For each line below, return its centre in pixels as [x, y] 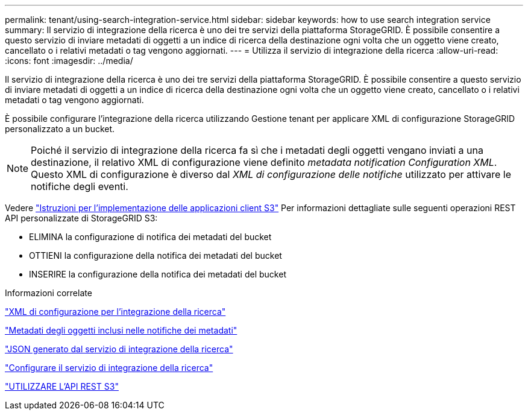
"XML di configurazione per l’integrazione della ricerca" [115, 312]
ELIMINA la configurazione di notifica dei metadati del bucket [150, 237]
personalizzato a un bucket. [60, 129]
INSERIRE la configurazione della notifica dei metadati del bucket [158, 274]
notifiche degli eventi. [80, 186]
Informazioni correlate [49, 293]
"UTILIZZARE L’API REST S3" [62, 386]
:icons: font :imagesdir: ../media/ [69, 61]
